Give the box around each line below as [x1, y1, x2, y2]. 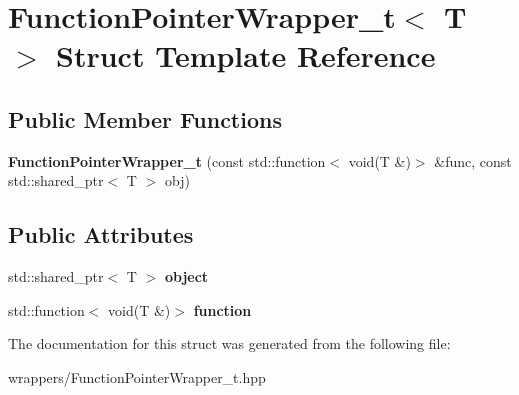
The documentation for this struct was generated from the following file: [8, 333, 451, 354]
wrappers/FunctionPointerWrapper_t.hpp [8, 366, 266, 387]
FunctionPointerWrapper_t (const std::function [8, 150, 326, 171]
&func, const [434, 150, 512, 171]
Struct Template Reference [56, 35, 436, 76]
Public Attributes [8, 219, 194, 250]
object [164, 266, 209, 287]
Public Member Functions [8, 103, 282, 134]
